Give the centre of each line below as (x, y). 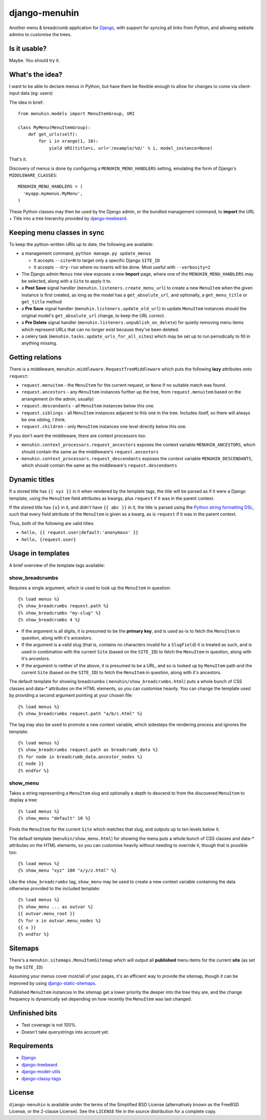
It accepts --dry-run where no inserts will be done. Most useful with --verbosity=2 (122, 267)
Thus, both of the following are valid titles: (52, 523)
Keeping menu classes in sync (57, 232)
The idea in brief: (26, 102)
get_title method (42, 302)
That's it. (18, 159)
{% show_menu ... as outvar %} (56, 907)
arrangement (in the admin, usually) (58, 399)
